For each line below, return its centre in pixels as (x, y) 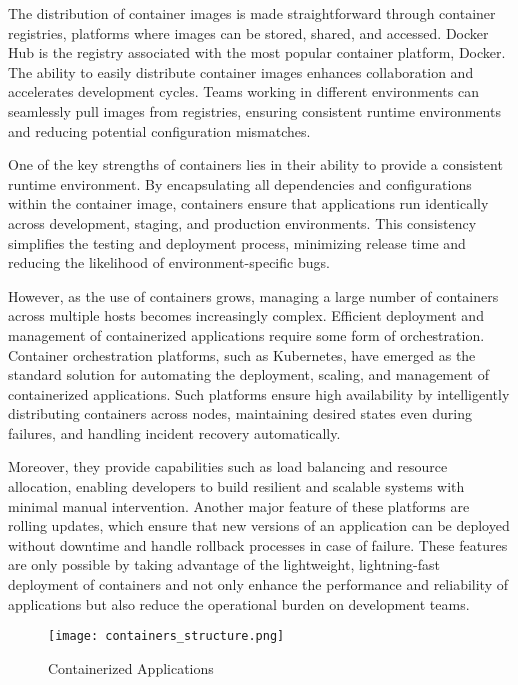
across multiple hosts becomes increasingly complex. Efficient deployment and (246, 315)
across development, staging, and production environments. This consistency (242, 222)
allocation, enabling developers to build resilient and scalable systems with (236, 486)
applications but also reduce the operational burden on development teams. (239, 603)
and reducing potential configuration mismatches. (159, 130)
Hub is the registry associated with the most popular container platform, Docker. (257, 52)
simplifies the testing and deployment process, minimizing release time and (237, 242)
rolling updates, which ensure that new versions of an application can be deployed (259, 525)
